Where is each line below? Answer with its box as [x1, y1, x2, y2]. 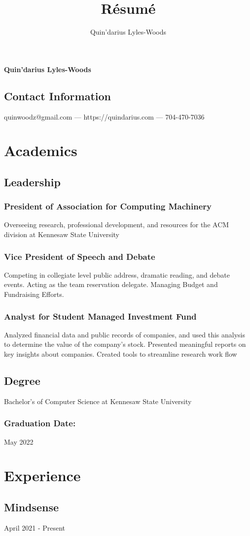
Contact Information [4, 88, 111, 103]
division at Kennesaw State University [4, 229, 119, 240]
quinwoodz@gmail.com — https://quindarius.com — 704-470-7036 [4, 111, 205, 122]
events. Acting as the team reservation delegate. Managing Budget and [4, 279, 218, 289]
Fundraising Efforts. [4, 289, 64, 299]
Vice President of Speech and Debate [4, 250, 155, 262]
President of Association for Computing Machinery [4, 200, 212, 212]
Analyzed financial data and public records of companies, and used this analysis [4, 329, 246, 339]
